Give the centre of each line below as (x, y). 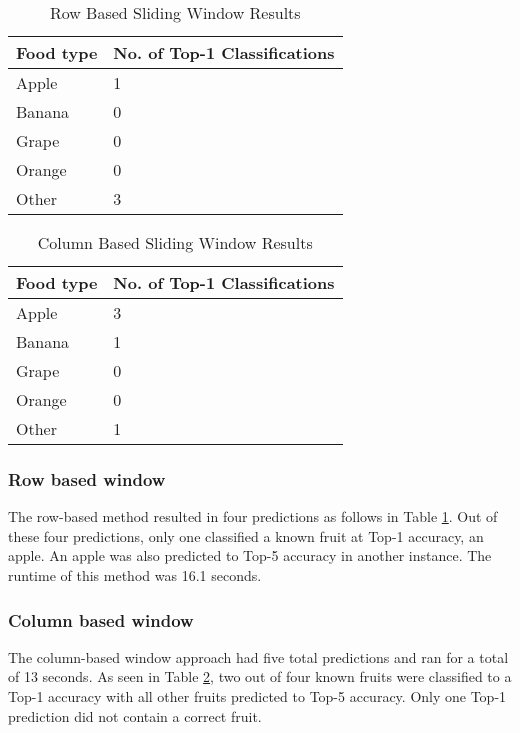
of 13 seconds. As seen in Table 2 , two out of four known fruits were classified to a (260, 676)
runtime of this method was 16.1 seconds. (135, 575)
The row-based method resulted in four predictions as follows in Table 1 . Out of (253, 516)
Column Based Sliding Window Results (175, 242)
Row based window (87, 478)
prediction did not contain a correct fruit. (135, 715)
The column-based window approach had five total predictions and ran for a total (258, 656)
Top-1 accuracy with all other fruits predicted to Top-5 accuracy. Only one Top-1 (257, 696)
